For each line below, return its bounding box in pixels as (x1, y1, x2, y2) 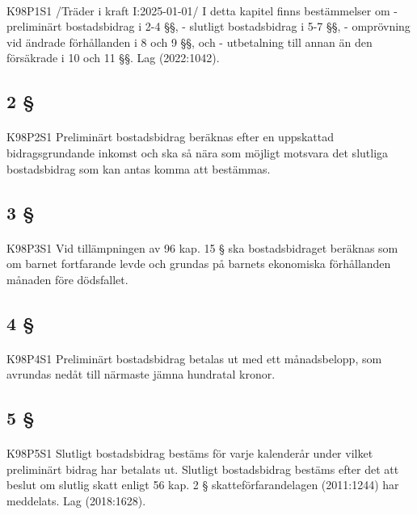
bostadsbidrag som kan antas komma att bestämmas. (6, 160, 271, 177)
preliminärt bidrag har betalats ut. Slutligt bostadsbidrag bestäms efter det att (6, 460, 399, 477)
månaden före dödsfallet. (6, 270, 128, 287)
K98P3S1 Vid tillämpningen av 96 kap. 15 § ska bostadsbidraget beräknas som (6, 239, 398, 256)
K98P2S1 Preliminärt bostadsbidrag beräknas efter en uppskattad (6, 128, 335, 145)
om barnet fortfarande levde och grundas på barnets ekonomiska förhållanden (6, 255, 391, 272)
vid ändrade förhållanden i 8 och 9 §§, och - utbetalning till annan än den (6, 33, 373, 50)
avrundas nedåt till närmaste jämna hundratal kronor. (6, 366, 276, 383)
